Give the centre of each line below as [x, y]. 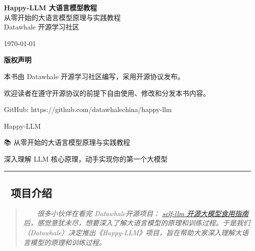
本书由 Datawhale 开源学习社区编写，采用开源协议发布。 [94, 76]
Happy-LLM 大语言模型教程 [51, 7]
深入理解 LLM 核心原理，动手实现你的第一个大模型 [86, 158]
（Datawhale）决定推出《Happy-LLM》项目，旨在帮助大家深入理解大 [132, 232]
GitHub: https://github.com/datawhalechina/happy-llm [88, 109]
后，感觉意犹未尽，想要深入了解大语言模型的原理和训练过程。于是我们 [137, 223]
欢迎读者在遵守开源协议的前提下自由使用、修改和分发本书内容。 [107, 93]
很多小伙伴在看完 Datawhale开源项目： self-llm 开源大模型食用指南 [143, 213]
